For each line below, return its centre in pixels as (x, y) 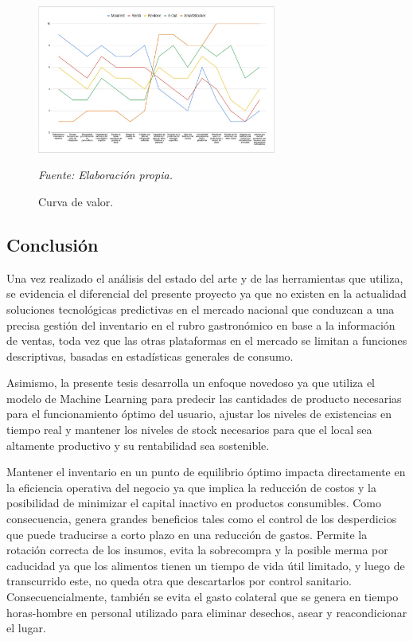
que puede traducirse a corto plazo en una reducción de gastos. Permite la (187, 534)
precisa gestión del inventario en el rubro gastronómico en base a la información (201, 324)
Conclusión (53, 244)
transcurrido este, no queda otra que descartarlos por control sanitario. (179, 581)
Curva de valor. (76, 201)
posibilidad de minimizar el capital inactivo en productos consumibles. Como (194, 503)
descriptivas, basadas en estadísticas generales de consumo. (150, 356)
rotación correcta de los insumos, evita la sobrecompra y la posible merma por (197, 550)
